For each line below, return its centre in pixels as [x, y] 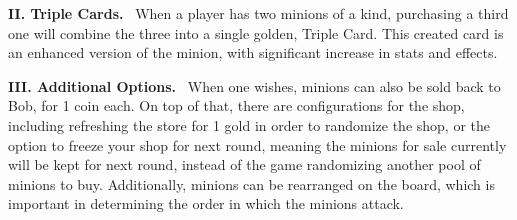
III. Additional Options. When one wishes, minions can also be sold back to [254, 85]
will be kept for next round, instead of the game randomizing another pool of [244, 164]
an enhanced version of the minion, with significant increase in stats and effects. [253, 52]
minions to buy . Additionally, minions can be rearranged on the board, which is [251, 183]
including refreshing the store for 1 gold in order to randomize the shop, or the [249, 124]
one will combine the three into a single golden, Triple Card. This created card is [256, 32]
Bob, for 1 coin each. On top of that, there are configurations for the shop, [236, 105]
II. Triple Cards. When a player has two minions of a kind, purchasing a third [258, 13]
